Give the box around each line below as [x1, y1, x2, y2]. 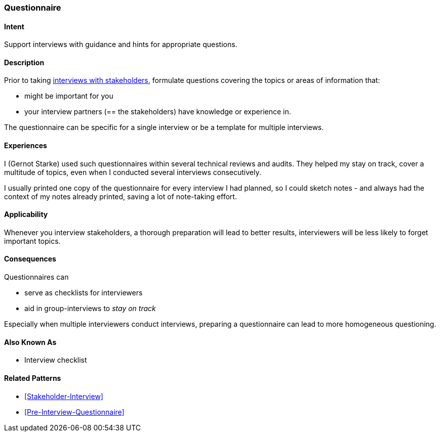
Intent [4, 22, 24, 31]
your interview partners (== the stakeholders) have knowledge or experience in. [24, 107, 291, 116]
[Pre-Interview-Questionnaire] [24, 407, 125, 416]
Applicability [4, 210, 48, 219]
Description [4, 58, 45, 67]
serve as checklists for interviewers [24, 288, 143, 297]
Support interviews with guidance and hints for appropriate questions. [4, 40, 237, 49]
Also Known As [4, 337, 57, 346]
